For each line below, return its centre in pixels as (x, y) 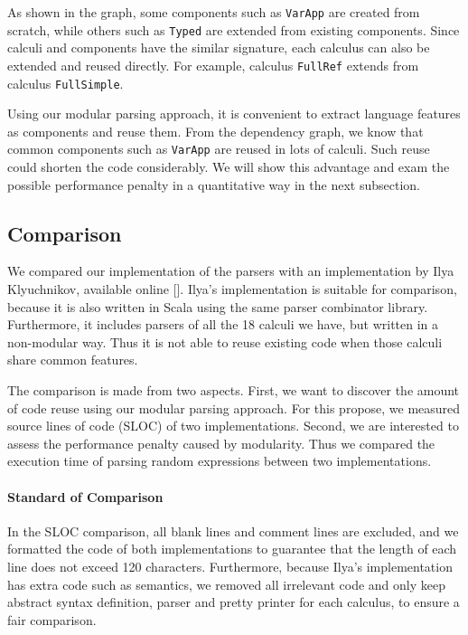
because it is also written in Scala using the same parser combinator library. (218, 306)
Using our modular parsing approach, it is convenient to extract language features (234, 114)
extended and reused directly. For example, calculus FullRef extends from (213, 65)
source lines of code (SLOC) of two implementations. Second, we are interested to (233, 426)
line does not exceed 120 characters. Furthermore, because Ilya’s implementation (230, 566)
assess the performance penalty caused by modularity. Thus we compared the (221, 443)
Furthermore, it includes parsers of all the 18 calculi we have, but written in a (223, 324)
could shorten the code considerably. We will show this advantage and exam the (229, 167)
